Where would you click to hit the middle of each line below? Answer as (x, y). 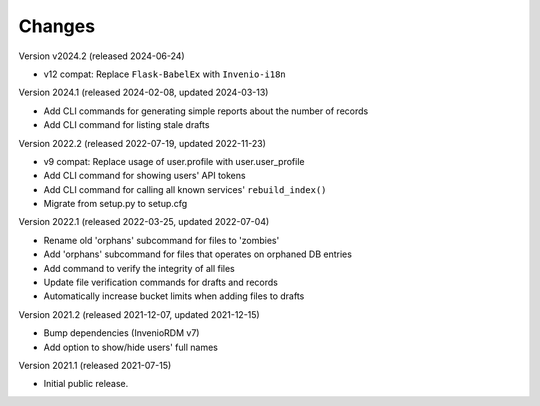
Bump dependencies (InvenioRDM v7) (121, 333)
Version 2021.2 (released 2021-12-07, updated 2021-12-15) (139, 314)
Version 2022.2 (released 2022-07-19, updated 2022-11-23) (142, 143)
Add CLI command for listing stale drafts (126, 125)
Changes (56, 26)
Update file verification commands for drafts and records (161, 282)
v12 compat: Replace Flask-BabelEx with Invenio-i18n (165, 74)
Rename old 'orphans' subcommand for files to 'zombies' (161, 240)
